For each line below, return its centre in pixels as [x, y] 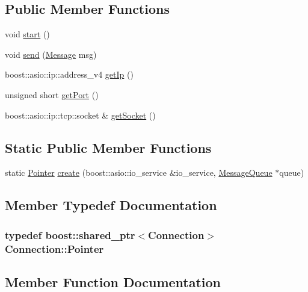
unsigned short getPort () [52, 94]
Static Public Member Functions [108, 147]
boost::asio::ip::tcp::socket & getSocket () [80, 115]
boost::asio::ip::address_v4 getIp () [69, 74]
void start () [27, 34]
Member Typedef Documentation [111, 205]
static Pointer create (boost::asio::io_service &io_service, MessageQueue [139, 172]
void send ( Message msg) [51, 54]
